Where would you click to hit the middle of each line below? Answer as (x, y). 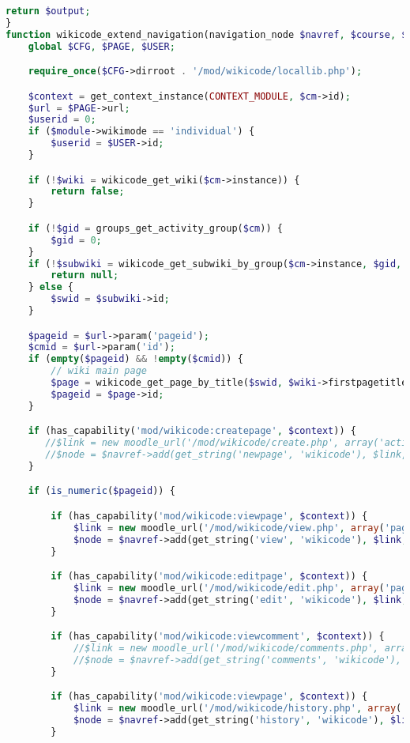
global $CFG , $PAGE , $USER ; (102, 46)
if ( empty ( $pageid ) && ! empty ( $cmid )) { (135, 359)
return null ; (85, 275)
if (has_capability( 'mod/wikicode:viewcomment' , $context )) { (218, 637)
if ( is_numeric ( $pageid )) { (102, 491)
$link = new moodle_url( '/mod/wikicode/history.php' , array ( (237, 709)
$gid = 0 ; (76, 240)
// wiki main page (99, 371)
